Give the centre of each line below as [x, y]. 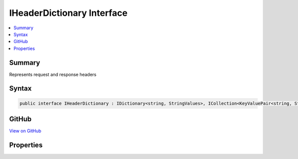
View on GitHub [25, 131]
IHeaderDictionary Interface [68, 13]
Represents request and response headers [53, 74]
